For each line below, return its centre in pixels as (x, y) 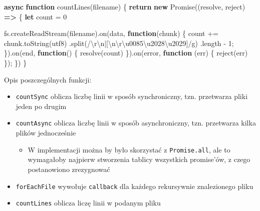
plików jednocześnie (46, 133)
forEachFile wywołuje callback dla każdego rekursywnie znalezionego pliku (135, 186)
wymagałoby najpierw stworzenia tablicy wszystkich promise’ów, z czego (139, 159)
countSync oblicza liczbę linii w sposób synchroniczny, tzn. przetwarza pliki (132, 96)
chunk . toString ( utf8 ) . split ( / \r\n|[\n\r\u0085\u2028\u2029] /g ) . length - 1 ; (119, 43)
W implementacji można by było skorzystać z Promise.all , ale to (129, 149)
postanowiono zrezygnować (69, 169)
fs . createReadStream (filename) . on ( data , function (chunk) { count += (111, 33)
